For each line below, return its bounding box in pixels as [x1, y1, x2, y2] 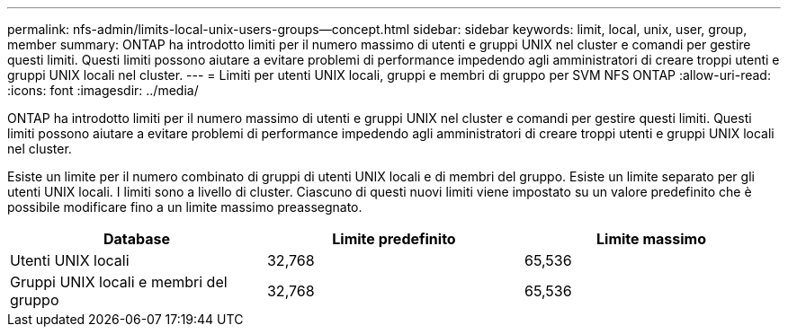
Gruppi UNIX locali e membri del [10, 273, 228, 291]
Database [103, 230, 171, 248]
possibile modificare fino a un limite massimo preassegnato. [7, 199, 363, 215]
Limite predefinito [332, 230, 456, 248]
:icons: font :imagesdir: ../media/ [7, 83, 199, 98]
